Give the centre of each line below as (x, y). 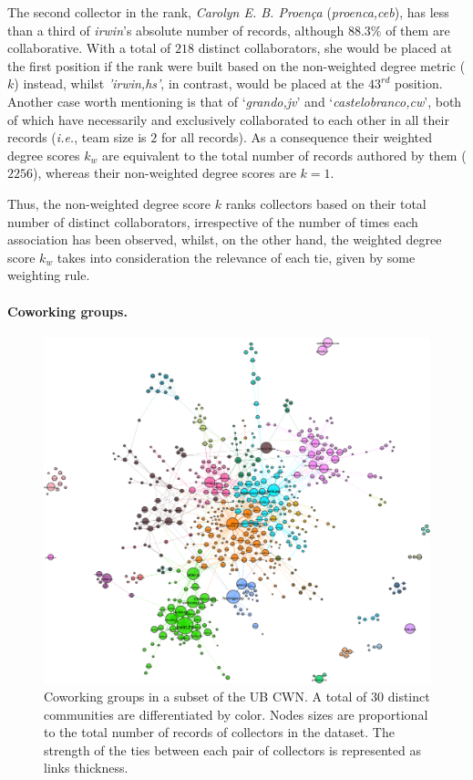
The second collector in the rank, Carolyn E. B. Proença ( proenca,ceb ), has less (228, 12)
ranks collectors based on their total (326, 203)
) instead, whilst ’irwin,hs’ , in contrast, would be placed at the (189, 83)
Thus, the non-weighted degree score (109, 203)
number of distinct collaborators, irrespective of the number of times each (213, 221)
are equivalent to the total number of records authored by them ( (284, 155)
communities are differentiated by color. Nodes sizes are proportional (236, 714)
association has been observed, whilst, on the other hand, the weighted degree (225, 239)
